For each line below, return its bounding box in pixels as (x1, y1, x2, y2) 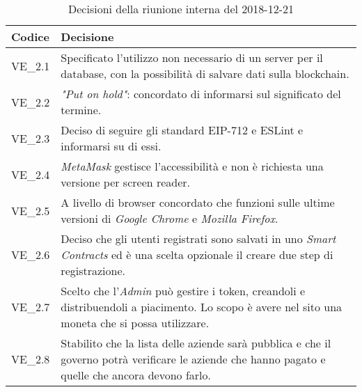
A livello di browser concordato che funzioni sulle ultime (61, 194, 335, 210)
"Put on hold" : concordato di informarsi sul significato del (61, 86, 341, 102)
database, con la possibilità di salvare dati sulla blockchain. (61, 65, 349, 81)
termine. (61, 102, 102, 118)
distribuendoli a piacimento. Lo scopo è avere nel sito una (61, 299, 343, 315)
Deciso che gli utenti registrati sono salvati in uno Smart (61, 230, 336, 246)
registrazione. (61, 262, 125, 279)
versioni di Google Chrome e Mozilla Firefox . (61, 210, 278, 226)
